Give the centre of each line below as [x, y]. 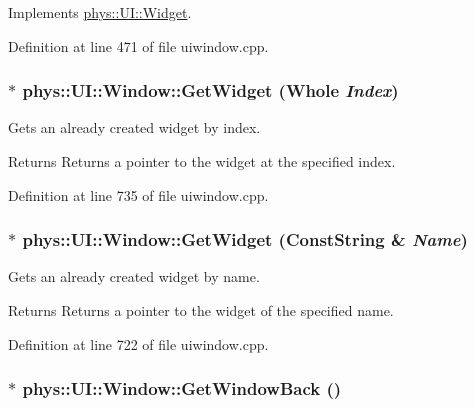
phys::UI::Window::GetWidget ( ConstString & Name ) [245, 239]
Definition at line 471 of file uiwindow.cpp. [138, 45]
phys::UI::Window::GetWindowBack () [182, 388]
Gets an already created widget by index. [134, 127]
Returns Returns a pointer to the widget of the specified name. [201, 310]
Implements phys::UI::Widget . [100, 12]
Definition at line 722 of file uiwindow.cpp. [138, 343]
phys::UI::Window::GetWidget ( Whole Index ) [210, 90]
